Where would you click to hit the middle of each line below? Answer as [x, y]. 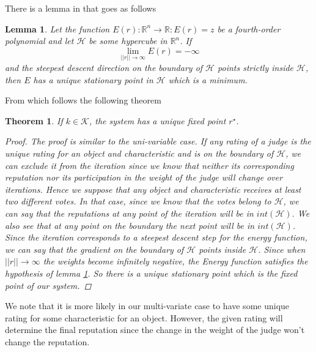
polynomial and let [39, 41]
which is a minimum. [208, 79]
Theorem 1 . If [34, 120]
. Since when [282, 249]
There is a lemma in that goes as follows [81, 8]
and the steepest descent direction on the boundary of [104, 67]
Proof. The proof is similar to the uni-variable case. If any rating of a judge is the [158, 141]
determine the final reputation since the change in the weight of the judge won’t [155, 330]
